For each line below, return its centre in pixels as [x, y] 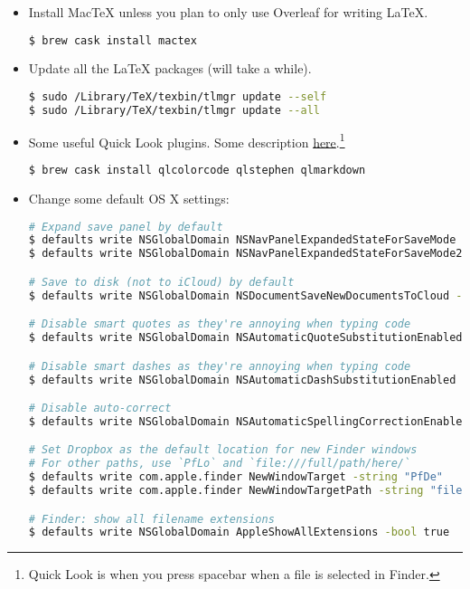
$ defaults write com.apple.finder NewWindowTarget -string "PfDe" [235, 477]
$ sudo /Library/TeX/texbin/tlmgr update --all [174, 110]
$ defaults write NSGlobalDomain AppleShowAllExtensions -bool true [239, 532]
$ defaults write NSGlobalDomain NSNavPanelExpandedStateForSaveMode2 [245, 254]
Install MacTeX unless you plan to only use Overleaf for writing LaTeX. [228, 12]
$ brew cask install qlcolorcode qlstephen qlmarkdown [197, 171]
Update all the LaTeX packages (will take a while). [170, 68]
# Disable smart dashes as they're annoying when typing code [220, 366]
